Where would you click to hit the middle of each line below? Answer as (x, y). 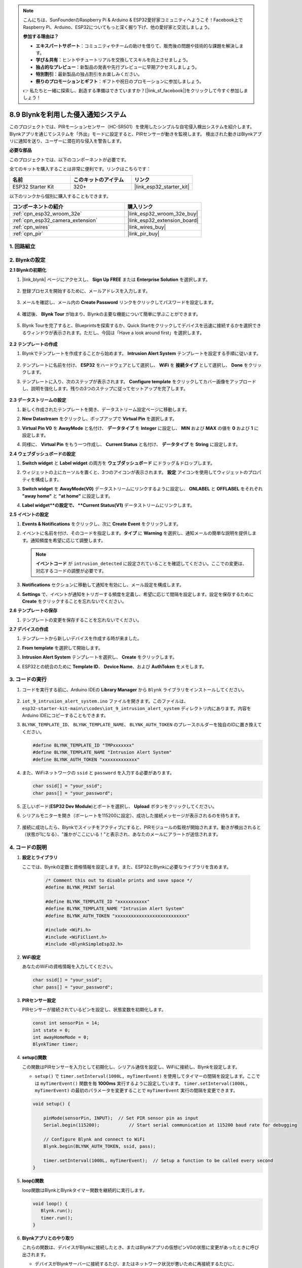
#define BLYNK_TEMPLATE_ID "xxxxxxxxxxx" (98, 901)
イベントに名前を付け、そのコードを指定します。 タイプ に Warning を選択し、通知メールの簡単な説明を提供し (137, 533)
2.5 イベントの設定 (29, 514)
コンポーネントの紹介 (38, 206)
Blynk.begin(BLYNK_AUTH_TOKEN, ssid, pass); (100, 1147)
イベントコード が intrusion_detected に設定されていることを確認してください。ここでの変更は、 (141, 563)
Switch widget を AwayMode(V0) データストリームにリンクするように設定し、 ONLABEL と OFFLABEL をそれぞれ (142, 489)
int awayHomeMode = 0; (61, 1037)
